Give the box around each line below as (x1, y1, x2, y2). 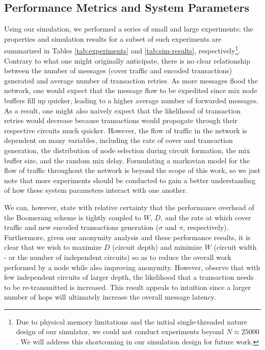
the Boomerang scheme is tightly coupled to (4, 212, 142, 222)
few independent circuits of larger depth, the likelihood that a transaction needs (4, 272, 254, 282)
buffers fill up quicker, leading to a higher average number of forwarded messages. (4, 95, 259, 106)
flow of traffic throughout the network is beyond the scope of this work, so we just (4, 165, 260, 176)
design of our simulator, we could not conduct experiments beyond (16, 326, 224, 337)
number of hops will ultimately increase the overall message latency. (4, 291, 216, 302)
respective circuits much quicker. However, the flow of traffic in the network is (4, 125, 247, 135)
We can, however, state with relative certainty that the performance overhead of (4, 201, 254, 212)
